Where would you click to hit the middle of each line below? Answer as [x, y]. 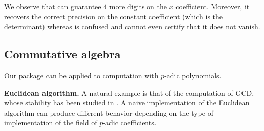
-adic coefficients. [130, 123]
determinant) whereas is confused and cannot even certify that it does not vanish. [132, 26]
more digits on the [138, 6]
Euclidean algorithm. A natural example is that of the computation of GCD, [129, 92]
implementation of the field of [51, 123]
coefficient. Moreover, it [213, 6]
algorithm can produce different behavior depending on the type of [109, 112]
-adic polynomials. [193, 75]
